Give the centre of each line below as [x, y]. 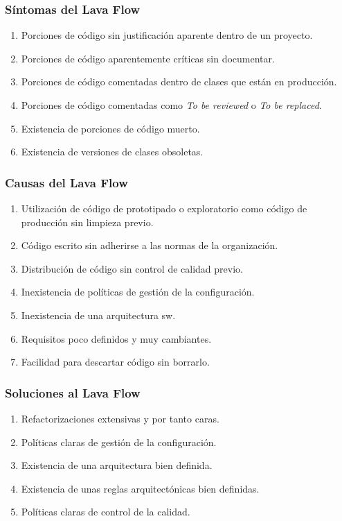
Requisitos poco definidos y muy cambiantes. [116, 338]
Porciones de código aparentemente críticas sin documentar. [148, 58]
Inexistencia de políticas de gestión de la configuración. [138, 292]
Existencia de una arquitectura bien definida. [117, 465]
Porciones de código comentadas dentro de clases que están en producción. [179, 82]
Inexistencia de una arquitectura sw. [98, 315]
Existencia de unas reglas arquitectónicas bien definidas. [140, 488]
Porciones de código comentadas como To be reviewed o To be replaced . [171, 105]
